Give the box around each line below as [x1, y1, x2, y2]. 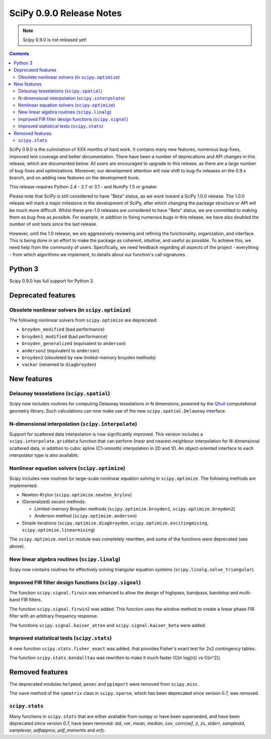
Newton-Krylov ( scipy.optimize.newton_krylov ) [22, 492, 132, 498]
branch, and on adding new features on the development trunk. [9, 174, 141, 180]
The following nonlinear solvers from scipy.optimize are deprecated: [9, 317, 158, 323]
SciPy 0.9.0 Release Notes [9, 8, 122, 19]
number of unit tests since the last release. [9, 221, 98, 227]
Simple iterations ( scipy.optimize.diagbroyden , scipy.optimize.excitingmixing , [22, 520, 209, 526]
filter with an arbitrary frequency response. [9, 613, 98, 619]
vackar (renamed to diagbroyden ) [22, 362, 96, 368]
